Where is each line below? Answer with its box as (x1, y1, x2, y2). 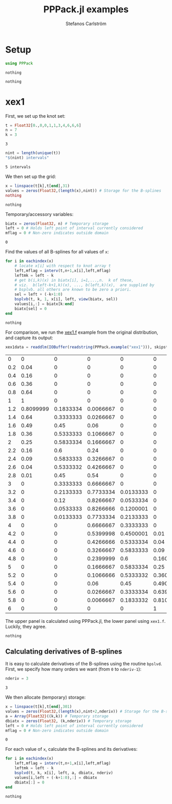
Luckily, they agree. (5, 623, 47, 629)
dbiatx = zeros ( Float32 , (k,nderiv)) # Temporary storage (5, 718, 132, 724)
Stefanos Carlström (66, 20, 106, 27)
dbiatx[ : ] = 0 (14, 779, 45, 785)
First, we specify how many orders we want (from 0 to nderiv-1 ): (5, 666, 142, 672)
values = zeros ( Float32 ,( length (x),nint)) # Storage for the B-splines (5, 188, 161, 193)
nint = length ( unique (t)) (5, 150, 60, 156)
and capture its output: (5, 334, 54, 341)
